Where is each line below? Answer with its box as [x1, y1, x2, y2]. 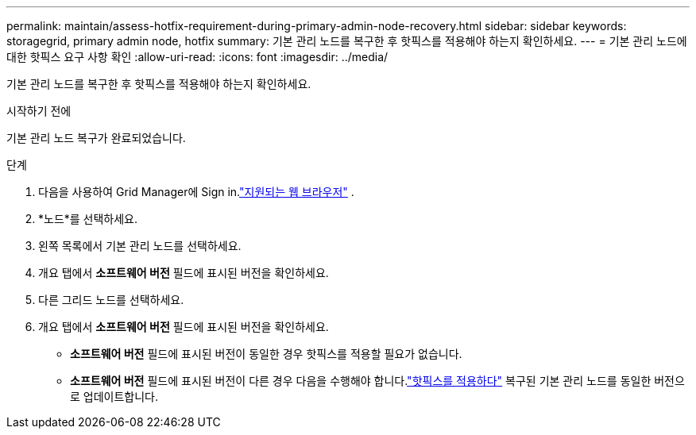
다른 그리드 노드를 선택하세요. [38, 293, 184, 306]
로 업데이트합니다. [70, 390, 159, 403]
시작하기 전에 [6, 104, 72, 117]
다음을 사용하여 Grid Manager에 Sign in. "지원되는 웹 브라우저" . [38, 185, 354, 198]
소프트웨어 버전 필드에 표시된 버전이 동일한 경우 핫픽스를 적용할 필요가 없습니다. [70, 347, 462, 360]
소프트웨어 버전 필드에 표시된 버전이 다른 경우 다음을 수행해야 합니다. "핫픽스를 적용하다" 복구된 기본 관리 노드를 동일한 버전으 [70, 374, 685, 387]
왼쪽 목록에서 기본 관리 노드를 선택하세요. [38, 239, 242, 252]
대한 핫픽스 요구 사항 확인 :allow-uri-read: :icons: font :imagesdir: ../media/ [6, 50, 389, 64]
